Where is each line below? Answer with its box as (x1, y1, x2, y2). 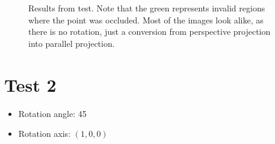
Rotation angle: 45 (18, 107, 87, 119)
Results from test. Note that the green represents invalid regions (28, 2, 265, 14)
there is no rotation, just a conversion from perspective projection (28, 25, 271, 38)
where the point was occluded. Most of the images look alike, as (28, 13, 264, 26)
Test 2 (4, 72, 57, 97)
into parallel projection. (28, 37, 115, 49)
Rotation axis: (18, 127, 71, 140)
